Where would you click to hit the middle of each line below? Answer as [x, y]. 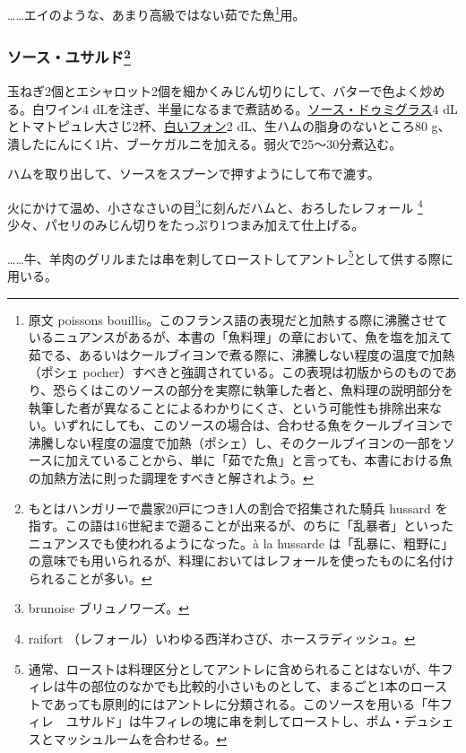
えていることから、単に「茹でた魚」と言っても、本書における [259, 460]
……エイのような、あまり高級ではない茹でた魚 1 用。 [156, 13]
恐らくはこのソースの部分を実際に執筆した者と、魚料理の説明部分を [253, 389]
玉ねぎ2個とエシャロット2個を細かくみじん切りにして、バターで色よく [214, 90]
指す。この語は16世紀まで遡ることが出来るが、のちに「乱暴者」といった [241, 525]
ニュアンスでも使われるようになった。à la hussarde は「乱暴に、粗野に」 [241, 543]
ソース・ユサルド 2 [69, 56]
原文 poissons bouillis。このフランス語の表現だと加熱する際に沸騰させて [238, 319]
